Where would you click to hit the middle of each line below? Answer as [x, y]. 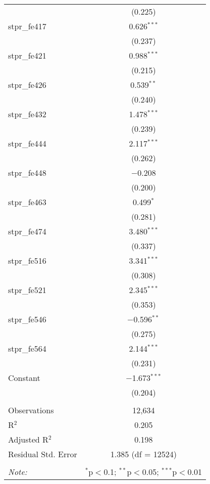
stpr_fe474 [27, 231]
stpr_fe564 [27, 348]
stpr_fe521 [27, 290]
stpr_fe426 [27, 85]
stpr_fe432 [27, 114]
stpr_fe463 [27, 202]
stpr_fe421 [27, 55]
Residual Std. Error [43, 454]
